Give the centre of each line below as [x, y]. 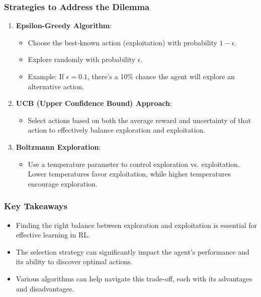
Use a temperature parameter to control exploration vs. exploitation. [134, 164]
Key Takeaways [36, 206]
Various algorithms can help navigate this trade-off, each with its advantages [134, 278]
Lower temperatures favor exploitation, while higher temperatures [129, 174]
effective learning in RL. [53, 235]
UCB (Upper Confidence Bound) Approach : [94, 103]
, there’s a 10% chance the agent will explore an [161, 76]
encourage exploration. [63, 183]
